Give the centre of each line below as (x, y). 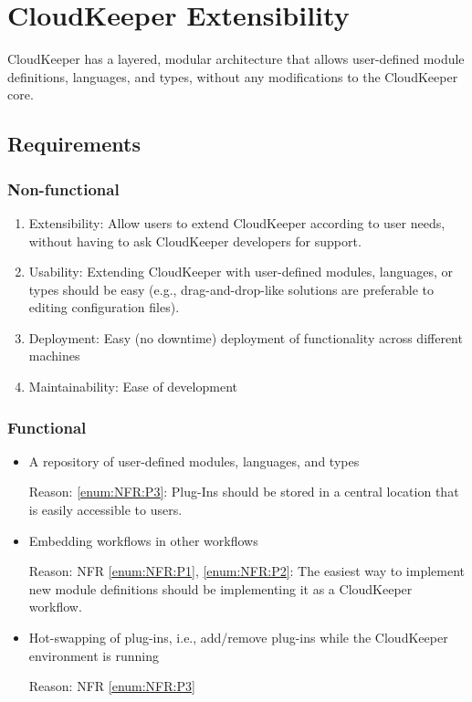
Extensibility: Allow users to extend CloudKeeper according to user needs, (237, 222)
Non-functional (63, 189)
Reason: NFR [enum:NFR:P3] (112, 686)
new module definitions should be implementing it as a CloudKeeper (220, 588)
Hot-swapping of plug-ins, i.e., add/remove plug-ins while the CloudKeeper (238, 638)
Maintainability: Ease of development (133, 387)
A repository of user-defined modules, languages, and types (194, 461)
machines (54, 356)
